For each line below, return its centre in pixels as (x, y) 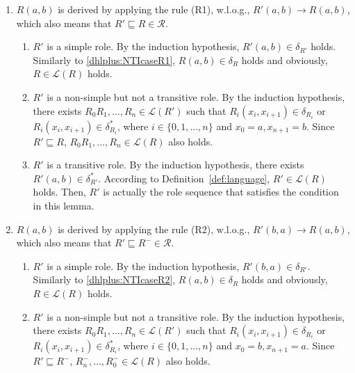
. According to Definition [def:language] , (184, 178)
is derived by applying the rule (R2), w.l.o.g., (154, 229)
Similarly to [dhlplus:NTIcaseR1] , (104, 59)
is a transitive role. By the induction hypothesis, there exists (175, 165)
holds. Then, (59, 192)
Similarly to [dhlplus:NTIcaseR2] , (104, 279)
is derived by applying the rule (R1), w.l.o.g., (154, 9)
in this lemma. (64, 205)
